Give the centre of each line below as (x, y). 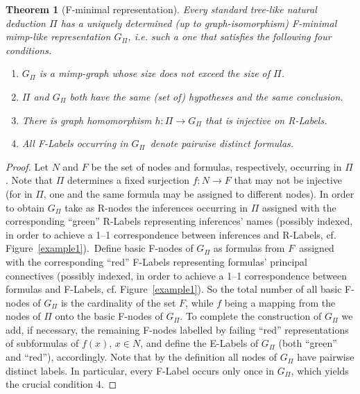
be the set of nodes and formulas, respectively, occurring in (216, 166)
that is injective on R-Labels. (266, 120)
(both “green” (308, 343)
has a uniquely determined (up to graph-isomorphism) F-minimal (199, 23)
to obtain (25, 207)
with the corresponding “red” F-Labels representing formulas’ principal (157, 261)
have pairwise (326, 357)
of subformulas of (42, 343)
